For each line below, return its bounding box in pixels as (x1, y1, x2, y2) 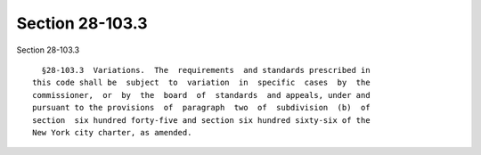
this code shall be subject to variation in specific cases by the (32, 77, 371, 88)
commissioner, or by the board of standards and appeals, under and (32, 90, 371, 100)
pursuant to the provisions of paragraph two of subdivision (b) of (32, 102, 371, 113)
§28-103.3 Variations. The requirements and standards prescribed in (41, 65, 371, 75)
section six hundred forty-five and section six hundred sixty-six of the (32, 115, 371, 125)
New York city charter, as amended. (32, 127, 192, 137)
